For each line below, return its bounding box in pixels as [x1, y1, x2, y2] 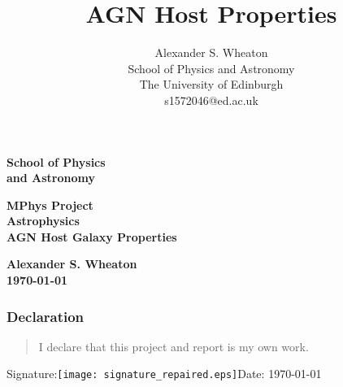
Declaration [7, 306, 85, 326]
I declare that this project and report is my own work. [38, 337, 309, 354]
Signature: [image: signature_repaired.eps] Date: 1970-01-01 [7, 365, 322, 382]
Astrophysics [7, 212, 80, 229]
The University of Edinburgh [139, 76, 284, 93]
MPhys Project [7, 196, 93, 213]
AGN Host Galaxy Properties [7, 228, 177, 245]
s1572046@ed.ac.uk [164, 91, 258, 108]
